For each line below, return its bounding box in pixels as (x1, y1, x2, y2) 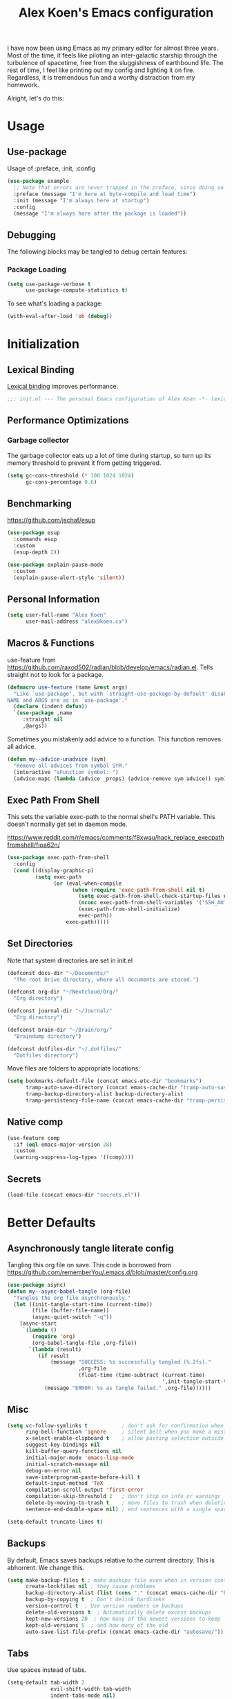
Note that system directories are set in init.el (7, 956, 133, 965)
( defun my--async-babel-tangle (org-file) (7, 1287, 131, 1295)
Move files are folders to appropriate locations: (7, 1064, 140, 1073)
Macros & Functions (7, 637, 95, 649)
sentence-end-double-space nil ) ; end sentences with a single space (25, 1506, 230, 1513)
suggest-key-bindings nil (25, 1441, 100, 1449)
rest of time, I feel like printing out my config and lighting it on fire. (7, 66, 195, 74)
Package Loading (7, 265, 67, 274)
